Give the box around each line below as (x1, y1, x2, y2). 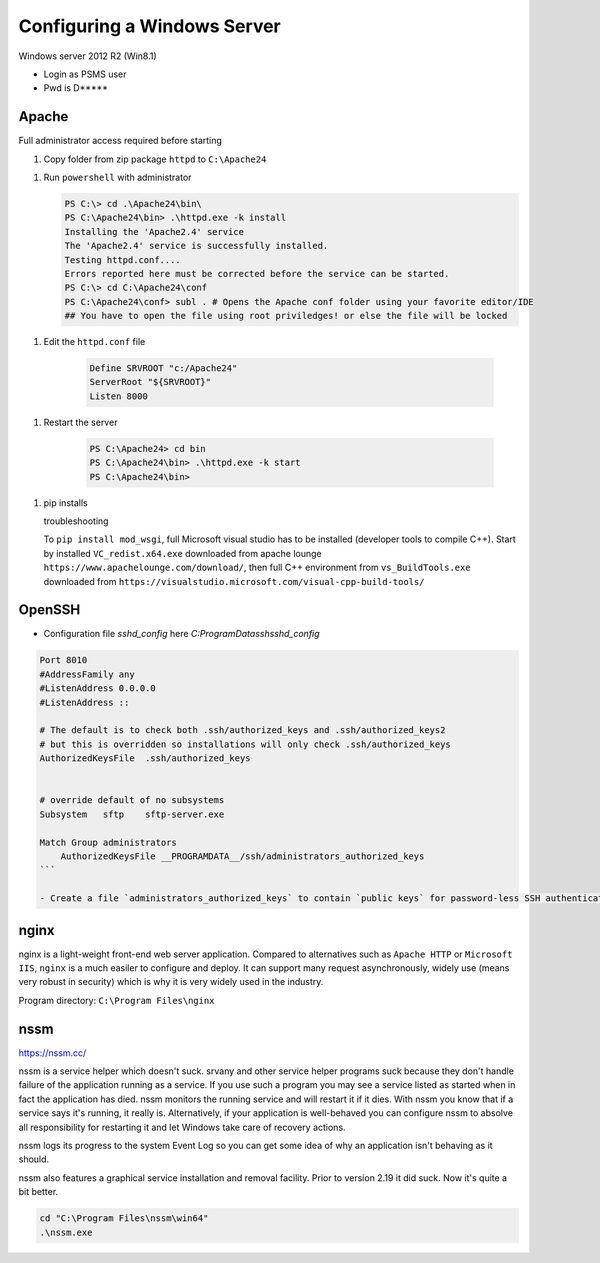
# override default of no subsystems (39, 795, 225, 806)
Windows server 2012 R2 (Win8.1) (18, 50, 157, 62)
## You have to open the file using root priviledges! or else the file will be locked (64, 310, 508, 322)
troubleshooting (43, 515, 109, 527)
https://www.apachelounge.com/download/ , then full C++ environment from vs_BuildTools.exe (43, 561, 471, 574)
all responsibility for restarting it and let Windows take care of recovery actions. (18, 1121, 346, 1133)
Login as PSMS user (43, 68, 127, 80)
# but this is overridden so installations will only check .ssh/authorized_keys (39, 738, 452, 750)
